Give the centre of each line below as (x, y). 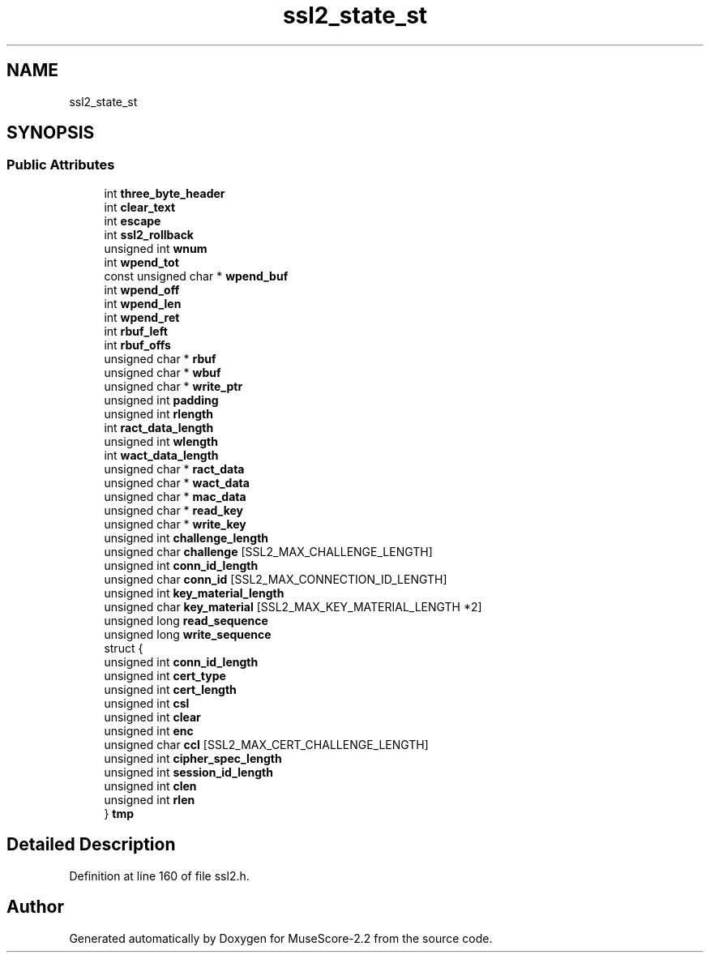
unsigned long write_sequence (188, 634)
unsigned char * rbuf (160, 358)
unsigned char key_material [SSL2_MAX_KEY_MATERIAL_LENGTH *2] (293, 606)
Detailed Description (91, 845)
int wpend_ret (142, 317)
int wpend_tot (141, 262)
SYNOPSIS (51, 133)
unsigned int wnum (156, 248)
